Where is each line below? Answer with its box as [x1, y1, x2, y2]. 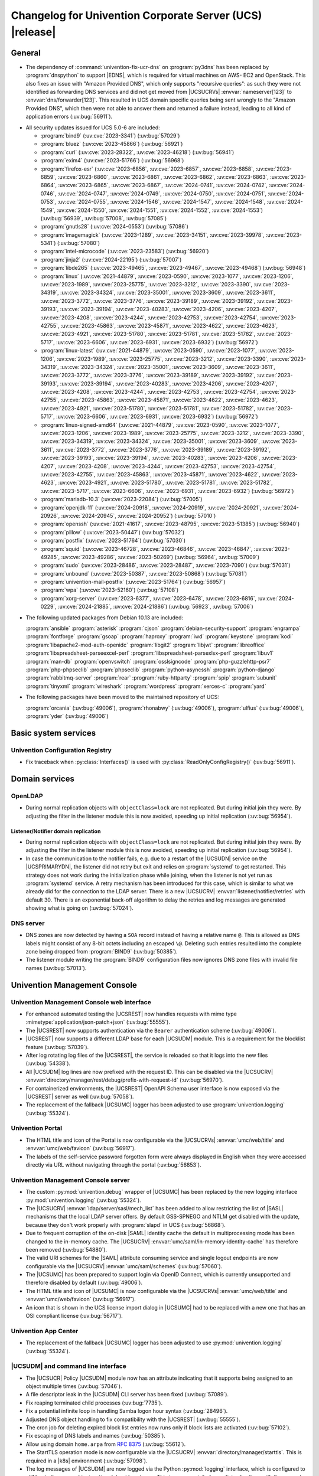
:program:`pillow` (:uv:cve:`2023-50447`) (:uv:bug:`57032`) [40, 528, 185, 535]
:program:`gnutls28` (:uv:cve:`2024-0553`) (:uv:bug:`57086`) [40, 223, 189, 230]
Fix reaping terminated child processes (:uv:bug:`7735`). [25, 1399, 162, 1406]
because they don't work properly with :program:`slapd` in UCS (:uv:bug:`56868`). [25, 1221, 226, 1228]
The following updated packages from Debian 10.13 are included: [25, 614, 183, 621]
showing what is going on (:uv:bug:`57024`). [25, 904, 134, 912]
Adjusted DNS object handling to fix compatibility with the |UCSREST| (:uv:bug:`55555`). [25, 1416, 240, 1423]
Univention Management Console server [11, 1175, 130, 1184]
